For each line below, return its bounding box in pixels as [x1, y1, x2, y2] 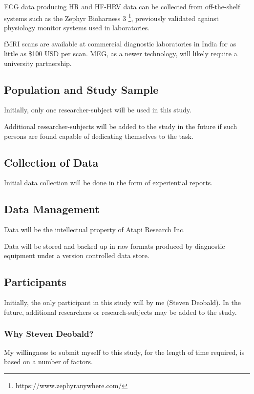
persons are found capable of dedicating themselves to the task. [4, 131, 193, 141]
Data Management [4, 201, 100, 217]
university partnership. [4, 58, 72, 68]
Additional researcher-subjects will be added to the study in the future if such [4, 121, 237, 131]
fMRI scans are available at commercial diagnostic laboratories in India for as [4, 39, 236, 49]
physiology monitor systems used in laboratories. [4, 22, 150, 32]
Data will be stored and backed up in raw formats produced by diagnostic [4, 241, 225, 251]
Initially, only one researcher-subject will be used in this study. [4, 105, 191, 115]
